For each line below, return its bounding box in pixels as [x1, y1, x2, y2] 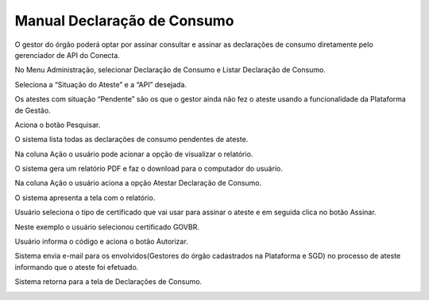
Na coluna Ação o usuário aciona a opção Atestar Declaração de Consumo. [14, 179, 262, 188]
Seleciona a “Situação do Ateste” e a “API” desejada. [14, 79, 187, 89]
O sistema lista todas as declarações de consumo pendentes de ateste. [14, 135, 249, 144]
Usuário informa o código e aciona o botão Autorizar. [14, 237, 188, 246]
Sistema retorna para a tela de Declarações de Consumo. [14, 277, 203, 287]
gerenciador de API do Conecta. [14, 50, 121, 60]
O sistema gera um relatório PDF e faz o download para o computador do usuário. [14, 163, 284, 174]
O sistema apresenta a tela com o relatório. [14, 193, 156, 202]
